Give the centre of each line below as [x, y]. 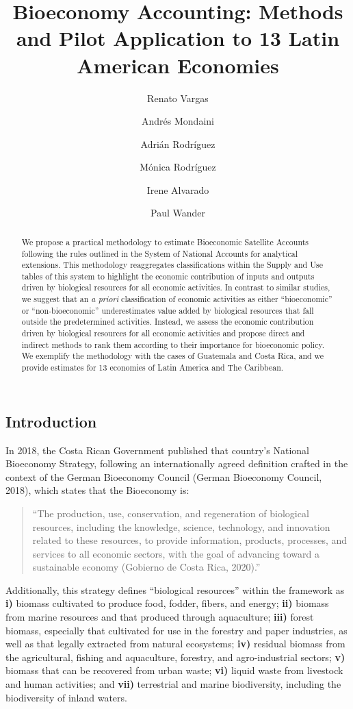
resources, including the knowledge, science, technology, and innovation [181, 526]
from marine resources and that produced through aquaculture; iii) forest [160, 617]
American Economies [178, 65]
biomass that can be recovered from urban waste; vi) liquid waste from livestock [174, 670]
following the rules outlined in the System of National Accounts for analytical [160, 253]
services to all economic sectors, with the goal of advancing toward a [176, 553]
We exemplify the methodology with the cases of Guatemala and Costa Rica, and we [173, 356]
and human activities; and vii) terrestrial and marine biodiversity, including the [173, 684]
